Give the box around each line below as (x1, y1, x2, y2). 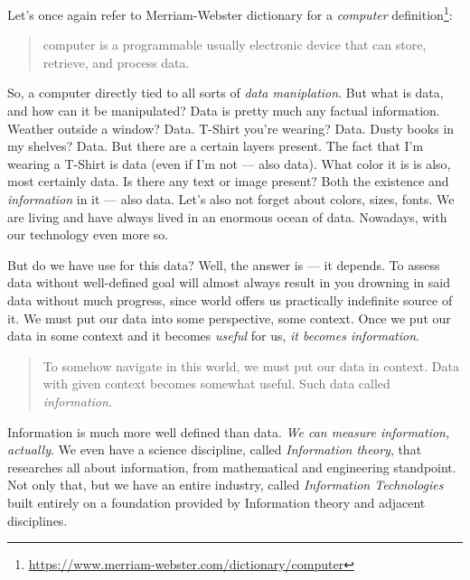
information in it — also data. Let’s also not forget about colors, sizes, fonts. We (7, 190, 455, 208)
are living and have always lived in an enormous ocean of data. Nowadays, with (7, 207, 447, 226)
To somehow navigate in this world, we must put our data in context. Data (42, 356, 459, 375)
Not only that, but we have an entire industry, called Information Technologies (7, 475, 444, 494)
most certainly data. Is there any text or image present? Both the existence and (7, 172, 449, 191)
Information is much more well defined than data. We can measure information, (7, 422, 450, 441)
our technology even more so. (7, 225, 169, 244)
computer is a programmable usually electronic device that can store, (42, 35, 427, 54)
